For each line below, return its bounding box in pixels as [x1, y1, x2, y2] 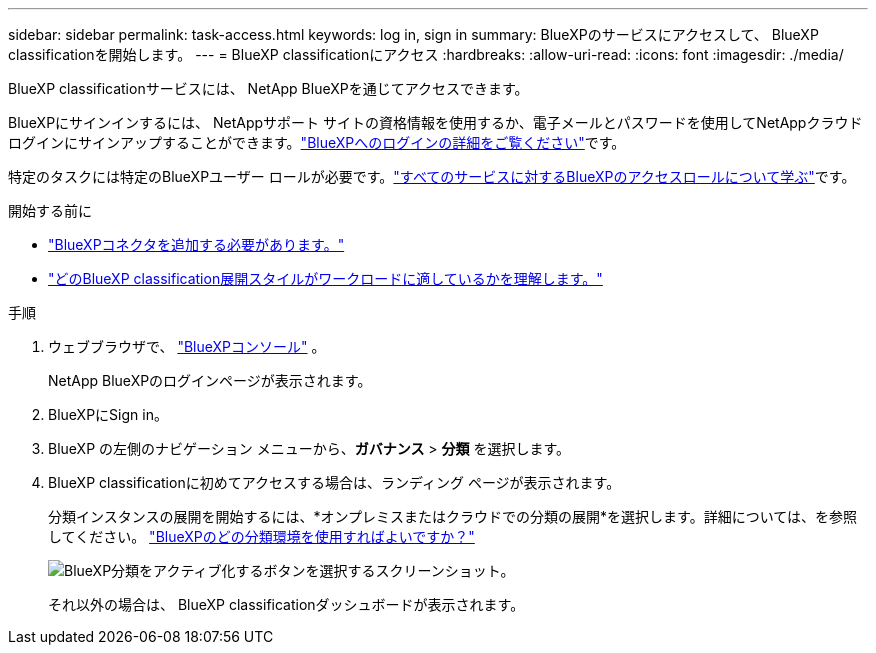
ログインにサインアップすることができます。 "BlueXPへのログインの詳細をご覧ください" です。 [8, 134, 626, 151]
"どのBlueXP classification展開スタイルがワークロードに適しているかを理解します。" [48, 270, 603, 287]
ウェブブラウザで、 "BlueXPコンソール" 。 [48, 338, 326, 355]
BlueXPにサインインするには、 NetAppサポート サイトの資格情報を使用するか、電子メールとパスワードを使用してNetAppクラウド [8, 114, 863, 131]
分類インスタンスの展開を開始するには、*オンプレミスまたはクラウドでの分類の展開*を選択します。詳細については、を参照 [48, 508, 857, 525]
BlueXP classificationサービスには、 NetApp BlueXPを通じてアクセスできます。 [8, 80, 529, 97]
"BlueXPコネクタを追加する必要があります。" [48, 236, 345, 253]
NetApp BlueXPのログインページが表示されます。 [48, 372, 372, 389]
